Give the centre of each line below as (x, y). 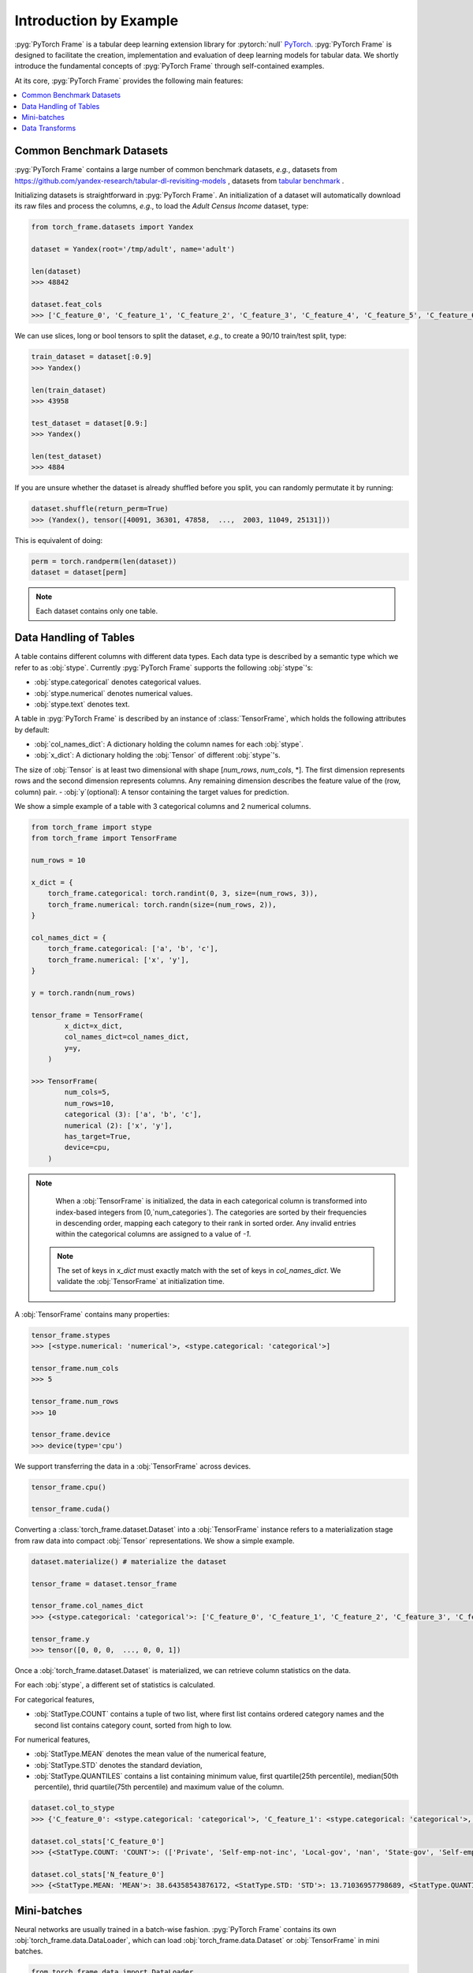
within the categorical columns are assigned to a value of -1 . (153, 1234)
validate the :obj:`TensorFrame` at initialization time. (141, 1282)
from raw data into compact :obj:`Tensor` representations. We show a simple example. (155, 1541)
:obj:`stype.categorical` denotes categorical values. (117, 682)
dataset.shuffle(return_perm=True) (100, 509)
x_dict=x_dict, (94, 1026)
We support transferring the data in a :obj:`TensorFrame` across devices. (133, 1466)
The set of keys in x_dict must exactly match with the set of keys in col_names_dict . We (199, 1271)
